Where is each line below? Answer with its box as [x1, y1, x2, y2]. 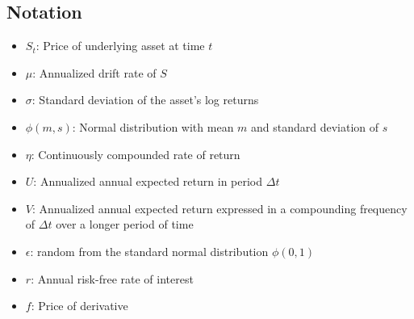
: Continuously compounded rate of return [31, 145, 240, 162]
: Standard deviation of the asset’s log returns [31, 91, 259, 108]
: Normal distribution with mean [72, 118, 234, 135]
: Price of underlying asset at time [36, 37, 205, 54]
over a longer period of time [56, 216, 194, 233]
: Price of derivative [31, 297, 128, 314]
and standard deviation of [251, 118, 379, 135]
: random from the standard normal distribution [30, 242, 269, 259]
